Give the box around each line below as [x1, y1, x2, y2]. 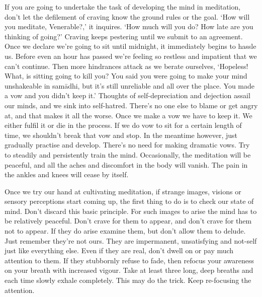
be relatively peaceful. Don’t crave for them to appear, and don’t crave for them [5, 215, 252, 226]
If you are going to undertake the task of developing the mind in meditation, [5, 2, 241, 12]
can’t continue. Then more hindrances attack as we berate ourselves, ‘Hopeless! [5, 60, 248, 71]
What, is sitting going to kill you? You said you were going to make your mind [5, 70, 247, 81]
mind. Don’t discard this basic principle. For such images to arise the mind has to [5, 205, 257, 216]
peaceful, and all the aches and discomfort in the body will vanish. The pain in [5, 159, 248, 170]
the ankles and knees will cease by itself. [5, 169, 129, 180]
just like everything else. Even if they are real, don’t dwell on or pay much [5, 245, 234, 256]
